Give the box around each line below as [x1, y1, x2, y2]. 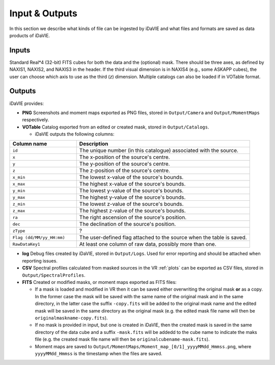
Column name [12, 140, 47, 147]
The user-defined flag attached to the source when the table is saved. [79, 234, 247, 241]
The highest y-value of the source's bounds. [79, 194, 186, 201]
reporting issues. [22, 257, 58, 264]
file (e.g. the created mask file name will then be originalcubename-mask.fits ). [35, 336, 210, 343]
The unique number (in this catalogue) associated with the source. [79, 147, 239, 154]
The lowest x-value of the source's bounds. [79, 174, 184, 181]
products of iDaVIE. [9, 32, 50, 38]
